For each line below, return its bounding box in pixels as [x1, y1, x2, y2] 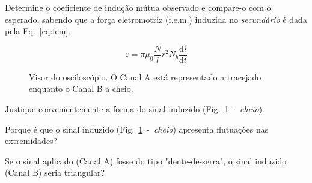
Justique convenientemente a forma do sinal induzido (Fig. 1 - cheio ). [5, 103, 265, 115]
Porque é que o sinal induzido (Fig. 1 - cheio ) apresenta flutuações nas [5, 122, 269, 135]
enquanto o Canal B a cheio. [29, 82, 133, 95]
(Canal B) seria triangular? [5, 166, 105, 179]
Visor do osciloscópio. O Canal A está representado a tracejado [29, 70, 262, 83]
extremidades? [5, 134, 58, 147]
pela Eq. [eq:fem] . [5, 25, 71, 37]
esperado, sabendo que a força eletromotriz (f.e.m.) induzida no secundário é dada [5, 13, 307, 25]
